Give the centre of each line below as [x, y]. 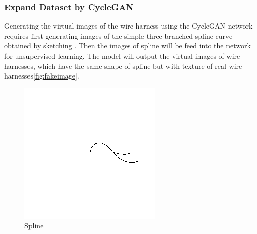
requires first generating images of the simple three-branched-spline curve [118, 35]
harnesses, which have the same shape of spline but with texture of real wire [123, 66]
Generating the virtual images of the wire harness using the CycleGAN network [128, 26]
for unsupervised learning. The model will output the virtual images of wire [122, 56]
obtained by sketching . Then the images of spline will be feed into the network [127, 46]
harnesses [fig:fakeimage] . [42, 76]
